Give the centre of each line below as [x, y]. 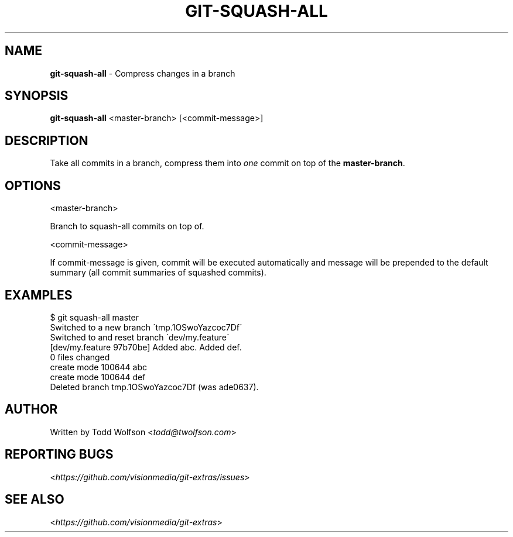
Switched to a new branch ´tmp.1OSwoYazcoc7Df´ [146, 327]
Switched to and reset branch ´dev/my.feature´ [140, 337]
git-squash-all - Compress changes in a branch [143, 73]
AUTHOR [31, 409]
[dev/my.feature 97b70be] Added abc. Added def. [146, 347]
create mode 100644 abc [98, 367]
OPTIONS [33, 185]
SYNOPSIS [37, 96]
